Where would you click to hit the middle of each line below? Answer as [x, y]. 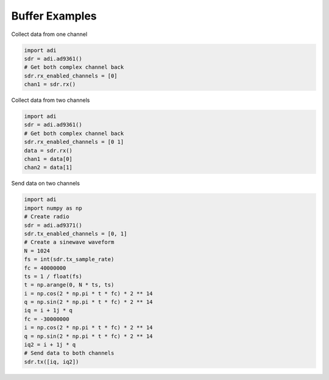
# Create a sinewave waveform [69, 242]
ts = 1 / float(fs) [53, 276]
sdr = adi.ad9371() [53, 225]
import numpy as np [53, 208]
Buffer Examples [54, 16]
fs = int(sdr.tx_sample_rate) [69, 260]
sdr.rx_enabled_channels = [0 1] [74, 142]
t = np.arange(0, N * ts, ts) [69, 285]
